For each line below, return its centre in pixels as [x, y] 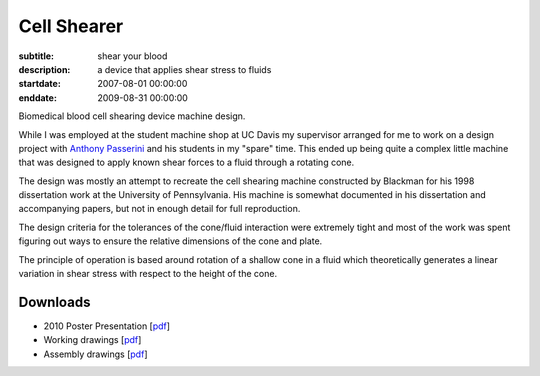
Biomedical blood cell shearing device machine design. [132, 116]
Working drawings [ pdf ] [92, 340]
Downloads [54, 301]
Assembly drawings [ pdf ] [95, 354]
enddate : [37, 97]
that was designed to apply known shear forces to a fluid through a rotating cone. [186, 162]
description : [44, 69]
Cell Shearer [71, 26]
